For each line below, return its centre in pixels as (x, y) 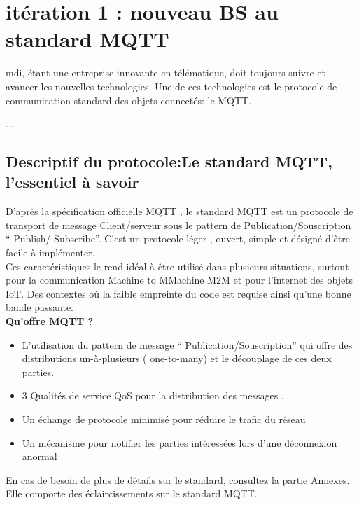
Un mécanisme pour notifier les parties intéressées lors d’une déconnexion (179, 442)
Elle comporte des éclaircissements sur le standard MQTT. (132, 493)
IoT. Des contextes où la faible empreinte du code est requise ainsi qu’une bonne (178, 293)
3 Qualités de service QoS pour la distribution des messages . (153, 395)
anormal (40, 456)
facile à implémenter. (50, 252)
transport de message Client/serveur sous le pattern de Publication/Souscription (178, 224)
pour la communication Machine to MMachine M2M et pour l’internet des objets (179, 280)
